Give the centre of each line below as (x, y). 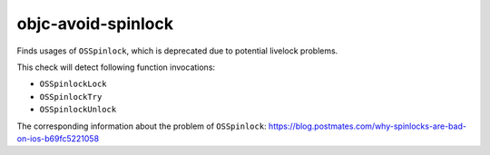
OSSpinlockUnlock (78, 110)
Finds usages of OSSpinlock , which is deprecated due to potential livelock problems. (177, 51)
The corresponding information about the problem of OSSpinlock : (142, 126)
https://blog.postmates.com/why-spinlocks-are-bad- (367, 126)
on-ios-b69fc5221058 (58, 138)
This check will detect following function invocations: (116, 67)
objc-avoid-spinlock (95, 24)
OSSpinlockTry (71, 97)
